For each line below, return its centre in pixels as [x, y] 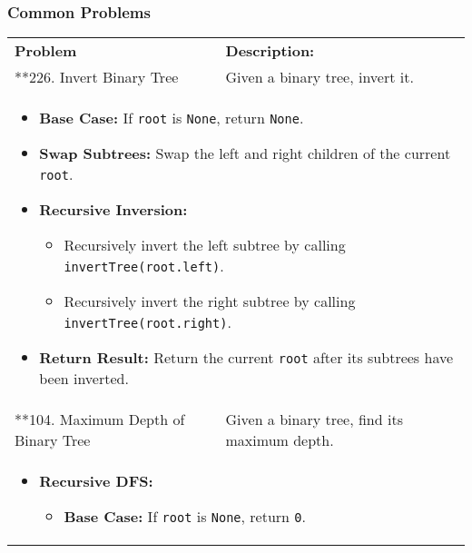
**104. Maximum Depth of [100, 420]
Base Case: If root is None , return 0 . [185, 517]
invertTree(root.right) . [147, 322]
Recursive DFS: [96, 481]
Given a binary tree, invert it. [320, 77]
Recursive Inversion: [113, 210]
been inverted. [84, 379]
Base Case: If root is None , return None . [172, 118]
